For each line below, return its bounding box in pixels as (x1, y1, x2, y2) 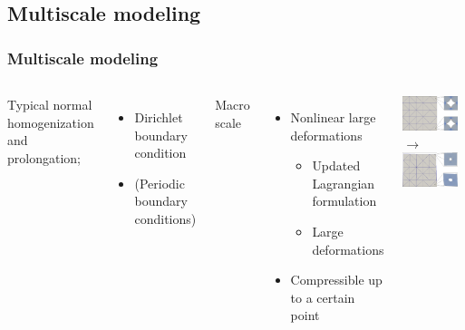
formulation (312, 191, 377, 210)
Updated (312, 156, 361, 175)
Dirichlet (134, 108, 183, 126)
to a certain (290, 287, 355, 306)
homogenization (7, 112, 94, 131)
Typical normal (7, 95, 92, 113)
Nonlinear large (290, 108, 376, 126)
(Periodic (134, 173, 185, 192)
